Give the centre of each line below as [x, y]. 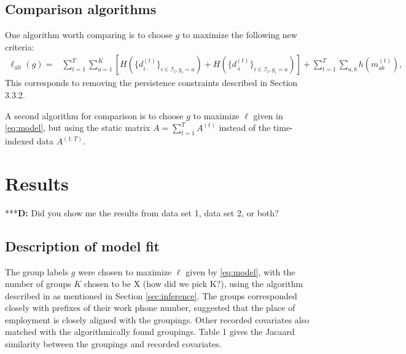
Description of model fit [82, 246]
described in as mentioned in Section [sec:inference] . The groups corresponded [151, 295]
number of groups [38, 284]
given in [268, 115]
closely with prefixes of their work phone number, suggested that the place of [150, 308]
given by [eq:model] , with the [240, 271]
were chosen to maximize [125, 271]
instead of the [245, 128]
